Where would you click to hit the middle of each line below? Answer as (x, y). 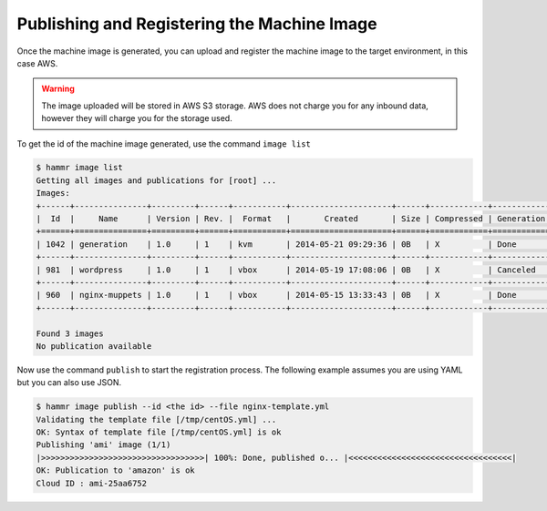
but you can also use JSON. (69, 383)
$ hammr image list (79, 168)
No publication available (94, 346)
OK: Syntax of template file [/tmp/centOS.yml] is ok (159, 432)
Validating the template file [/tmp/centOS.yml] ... (156, 419)
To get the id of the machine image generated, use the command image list (164, 143)
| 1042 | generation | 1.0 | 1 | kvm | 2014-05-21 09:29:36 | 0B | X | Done (276, 244)
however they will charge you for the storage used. (137, 118)
